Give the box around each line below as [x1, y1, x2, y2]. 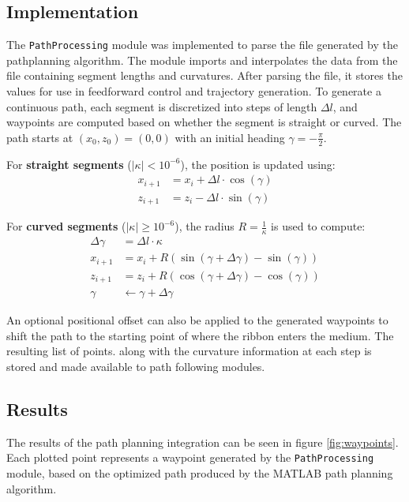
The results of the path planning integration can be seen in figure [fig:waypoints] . [6, 433, 399, 450]
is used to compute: [271, 218, 366, 234]
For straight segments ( [6, 155, 132, 172]
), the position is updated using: [180, 155, 336, 172]
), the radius [174, 218, 235, 234]
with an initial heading [174, 129, 285, 145]
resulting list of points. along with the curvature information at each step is [6, 343, 372, 359]
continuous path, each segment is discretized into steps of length [6, 98, 317, 114]
